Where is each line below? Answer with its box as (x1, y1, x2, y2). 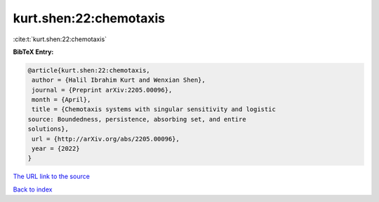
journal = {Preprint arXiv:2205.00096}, (32, 86, 173, 94)
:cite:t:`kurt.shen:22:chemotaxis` (13, 35, 107, 43)
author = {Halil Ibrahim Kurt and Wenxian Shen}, (32, 76, 206, 84)
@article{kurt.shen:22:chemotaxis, (27, 66, 150, 74)
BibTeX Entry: (13, 48, 54, 56)
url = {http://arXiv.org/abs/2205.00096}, (32, 135, 180, 143)
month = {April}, (32, 96, 91, 104)
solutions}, (27, 125, 69, 133)
